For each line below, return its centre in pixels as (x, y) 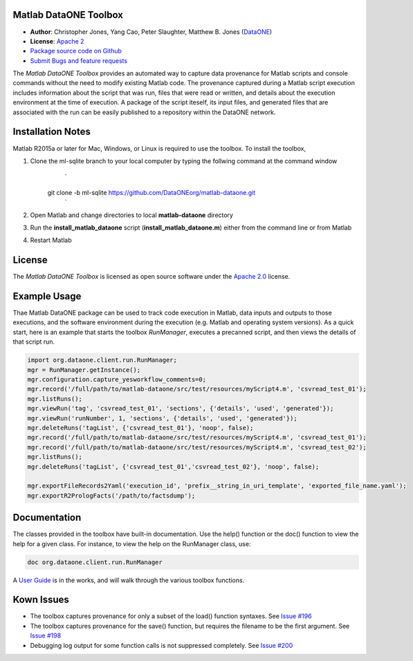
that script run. (34, 342)
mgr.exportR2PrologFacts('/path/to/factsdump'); (111, 495)
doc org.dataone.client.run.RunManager (95, 562)
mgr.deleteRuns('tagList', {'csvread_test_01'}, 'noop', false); (140, 428)
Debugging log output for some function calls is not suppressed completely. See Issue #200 (162, 645)
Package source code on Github (76, 51)
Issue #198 (46, 635)
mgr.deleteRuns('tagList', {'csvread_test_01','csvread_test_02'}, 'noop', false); (173, 466)
